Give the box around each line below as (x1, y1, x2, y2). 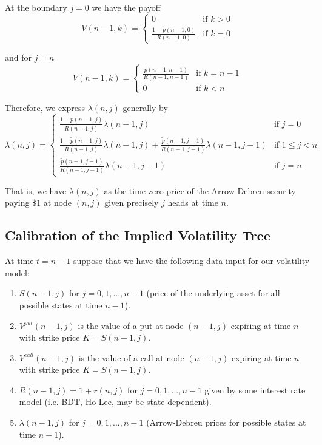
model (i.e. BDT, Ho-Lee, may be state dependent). (19, 395, 212, 408)
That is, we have (5, 184, 67, 197)
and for (5, 51, 32, 64)
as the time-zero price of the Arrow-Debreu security (104, 184, 296, 197)
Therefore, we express (5, 101, 86, 114)
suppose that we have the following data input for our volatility (73, 254, 310, 267)
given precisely (104, 196, 159, 209)
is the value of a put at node (78, 319, 184, 331)
